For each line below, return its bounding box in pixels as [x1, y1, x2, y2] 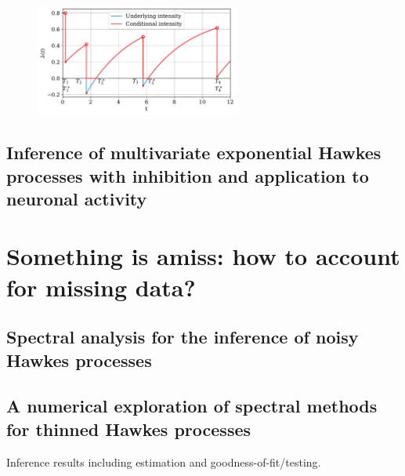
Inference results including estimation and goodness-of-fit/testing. [6, 453, 321, 470]
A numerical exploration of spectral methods [6, 394, 378, 418]
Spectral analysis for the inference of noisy [6, 325, 359, 349]
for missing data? [6, 271, 196, 303]
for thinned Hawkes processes [6, 416, 251, 441]
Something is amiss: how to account [6, 240, 400, 272]
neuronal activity [6, 186, 147, 210]
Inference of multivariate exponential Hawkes [6, 140, 381, 165]
